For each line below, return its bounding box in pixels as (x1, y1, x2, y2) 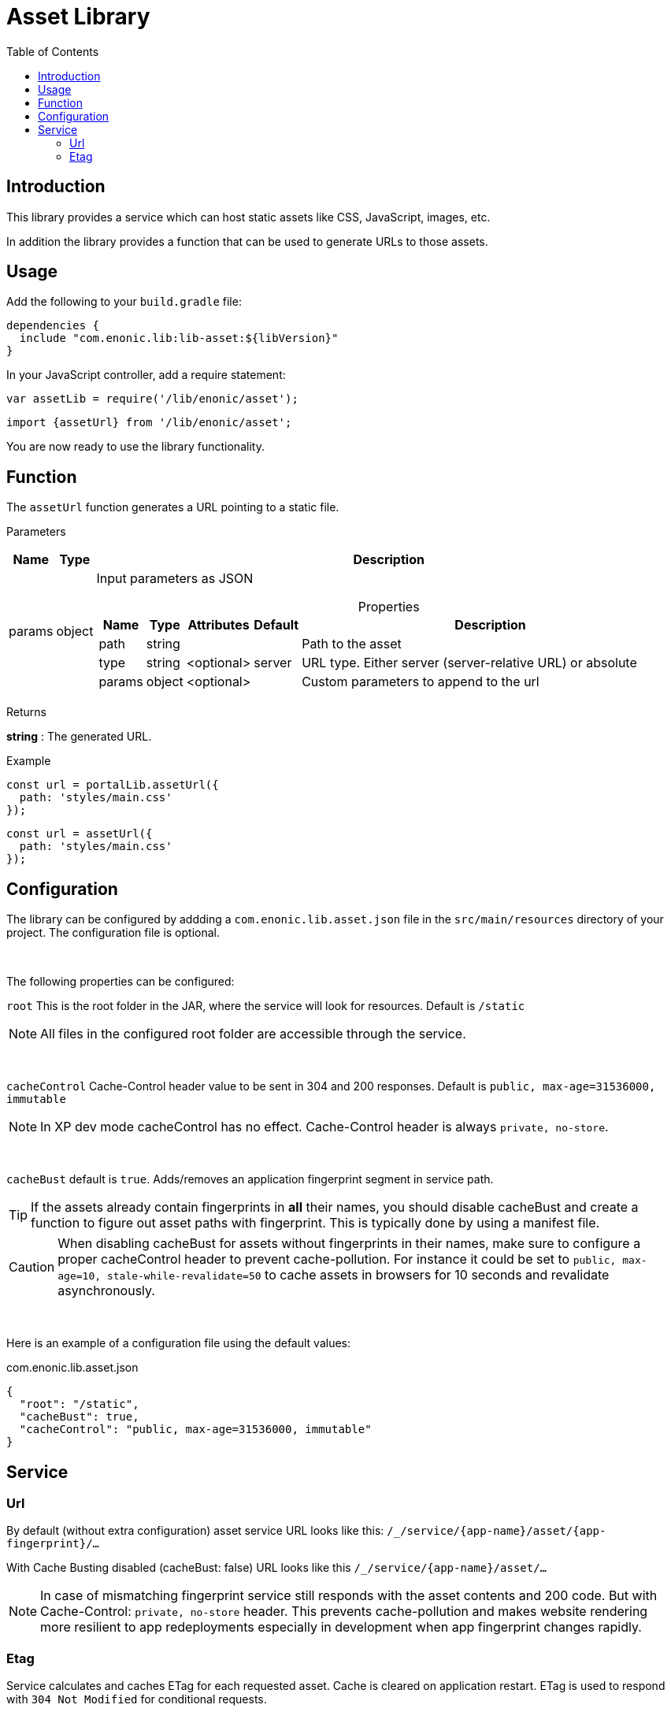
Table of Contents (6, 44, 99, 58)
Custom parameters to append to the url (302, 674, 539, 690)
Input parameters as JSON (96, 570, 254, 587)
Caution (9, 1259, 55, 1276)
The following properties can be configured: (6, 975, 235, 989)
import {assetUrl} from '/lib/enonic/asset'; (6, 416, 292, 429)
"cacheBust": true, (19, 1410, 139, 1424)
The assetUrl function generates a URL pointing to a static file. (6, 500, 339, 514)
